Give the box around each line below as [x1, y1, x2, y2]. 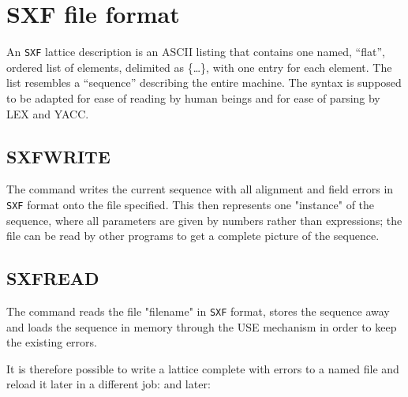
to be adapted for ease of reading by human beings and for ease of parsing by [6, 89, 380, 106]
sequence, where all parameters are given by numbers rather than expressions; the [6, 212, 402, 228]
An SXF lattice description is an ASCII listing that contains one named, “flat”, [6, 43, 385, 60]
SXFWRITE [6, 144, 110, 168]
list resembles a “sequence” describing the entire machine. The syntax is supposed [6, 74, 402, 91]
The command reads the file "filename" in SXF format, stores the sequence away [6, 303, 390, 319]
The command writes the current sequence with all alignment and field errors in [6, 181, 394, 197]
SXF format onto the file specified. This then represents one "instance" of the [6, 196, 375, 212]
